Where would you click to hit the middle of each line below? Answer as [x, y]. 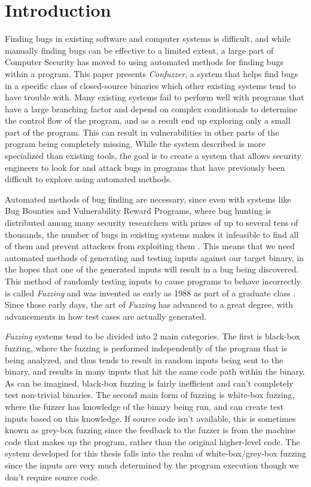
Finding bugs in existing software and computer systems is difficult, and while [148, 39]
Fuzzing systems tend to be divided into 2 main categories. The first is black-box [153, 336]
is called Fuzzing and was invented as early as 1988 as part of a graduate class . [150, 292]
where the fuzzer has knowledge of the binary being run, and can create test [144, 406]
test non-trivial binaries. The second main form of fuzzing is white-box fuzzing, [150, 395]
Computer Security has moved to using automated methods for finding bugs [144, 62]
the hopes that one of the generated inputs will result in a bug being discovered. [152, 269]
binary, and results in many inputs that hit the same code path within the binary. [155, 371]
